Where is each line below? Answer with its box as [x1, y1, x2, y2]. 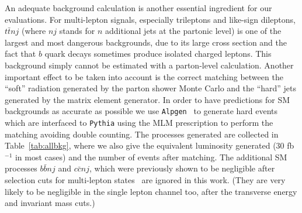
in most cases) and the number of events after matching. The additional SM [15, 150, 287, 163]
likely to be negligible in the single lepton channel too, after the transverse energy [5, 185, 297, 197]
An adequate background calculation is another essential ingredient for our [5, 2, 272, 13]
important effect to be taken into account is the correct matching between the [5, 70, 283, 83]
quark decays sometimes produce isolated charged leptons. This [44, 47, 272, 60]
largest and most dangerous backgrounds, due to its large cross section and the [5, 36, 287, 48]
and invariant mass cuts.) [5, 197, 95, 209]
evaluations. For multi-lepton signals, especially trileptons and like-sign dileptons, [5, 13, 296, 25]
